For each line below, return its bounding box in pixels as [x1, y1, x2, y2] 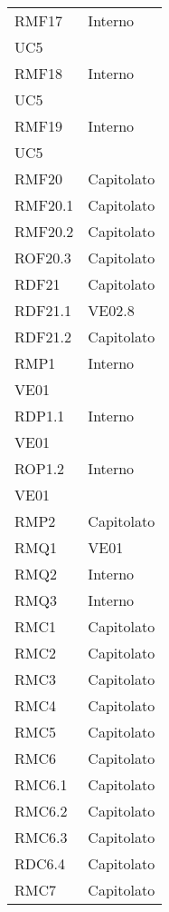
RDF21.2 [14, 326, 71, 347]
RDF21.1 [14, 300, 71, 321]
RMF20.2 [14, 221, 74, 242]
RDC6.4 [14, 853, 66, 874]
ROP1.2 [14, 458, 65, 479]
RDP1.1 [14, 405, 65, 426]
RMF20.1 [14, 194, 74, 215]
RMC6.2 [14, 800, 68, 821]
